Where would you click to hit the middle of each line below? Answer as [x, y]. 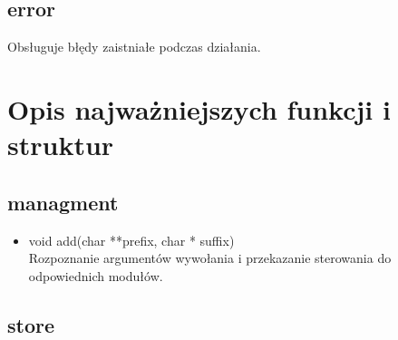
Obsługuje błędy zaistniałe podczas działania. [134, 47]
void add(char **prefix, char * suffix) [131, 240]
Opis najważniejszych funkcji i [199, 108]
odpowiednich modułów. [96, 275]
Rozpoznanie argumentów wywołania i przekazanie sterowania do [210, 258]
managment [63, 202]
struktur [61, 145]
